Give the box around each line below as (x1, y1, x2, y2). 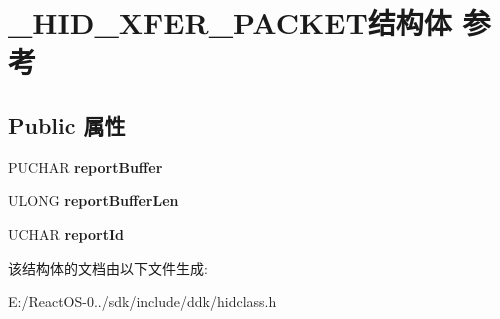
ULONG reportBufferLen (8, 190, 179, 211)
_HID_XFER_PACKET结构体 (8, 2, 452, 43)
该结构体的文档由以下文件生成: (8, 257, 208, 278)
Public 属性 (8, 109, 126, 140)
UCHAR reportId (8, 223, 124, 244)
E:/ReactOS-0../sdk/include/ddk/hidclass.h (8, 291, 277, 312)
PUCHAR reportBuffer (8, 156, 163, 177)
